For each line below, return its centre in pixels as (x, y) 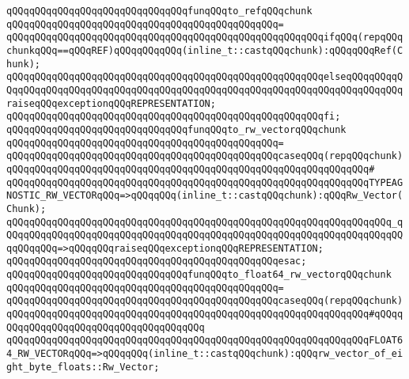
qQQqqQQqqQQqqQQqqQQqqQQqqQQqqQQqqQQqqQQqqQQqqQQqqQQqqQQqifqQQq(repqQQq (205, 38)
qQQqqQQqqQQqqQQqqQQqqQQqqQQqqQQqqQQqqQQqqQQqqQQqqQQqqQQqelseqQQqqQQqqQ (205, 77)
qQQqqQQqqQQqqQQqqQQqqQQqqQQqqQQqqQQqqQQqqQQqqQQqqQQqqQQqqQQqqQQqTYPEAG (205, 182)
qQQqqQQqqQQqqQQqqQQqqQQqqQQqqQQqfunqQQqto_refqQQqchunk (159, 11)
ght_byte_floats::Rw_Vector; (83, 367)
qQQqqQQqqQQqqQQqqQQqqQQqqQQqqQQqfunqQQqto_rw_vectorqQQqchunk (176, 129)
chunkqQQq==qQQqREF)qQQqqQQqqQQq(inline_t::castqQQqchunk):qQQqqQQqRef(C (205, 50)
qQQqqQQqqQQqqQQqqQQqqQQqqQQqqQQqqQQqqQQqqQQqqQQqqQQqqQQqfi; (174, 117)
